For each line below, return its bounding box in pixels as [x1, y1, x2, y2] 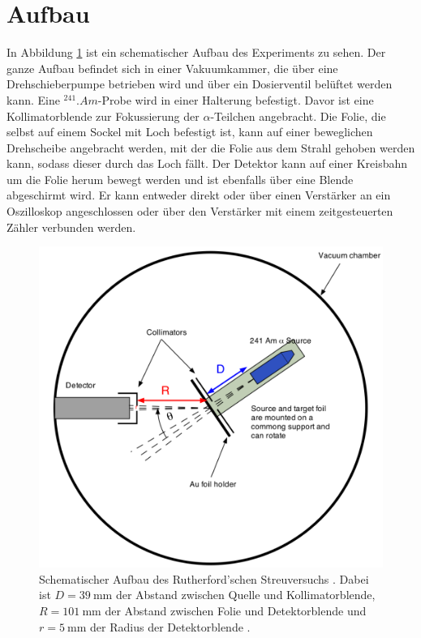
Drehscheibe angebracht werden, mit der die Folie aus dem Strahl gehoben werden [6, 139, 415, 156]
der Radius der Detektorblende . [90, 618, 251, 635]
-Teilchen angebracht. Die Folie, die [210, 107, 386, 124]
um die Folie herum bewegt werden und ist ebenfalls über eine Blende [6, 170, 354, 187]
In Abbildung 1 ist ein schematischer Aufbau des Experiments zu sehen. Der [6, 44, 386, 61]
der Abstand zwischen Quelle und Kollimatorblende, [115, 586, 376, 603]
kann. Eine [6, 91, 60, 108]
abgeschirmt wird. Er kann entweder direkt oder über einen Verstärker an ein [6, 186, 391, 203]
